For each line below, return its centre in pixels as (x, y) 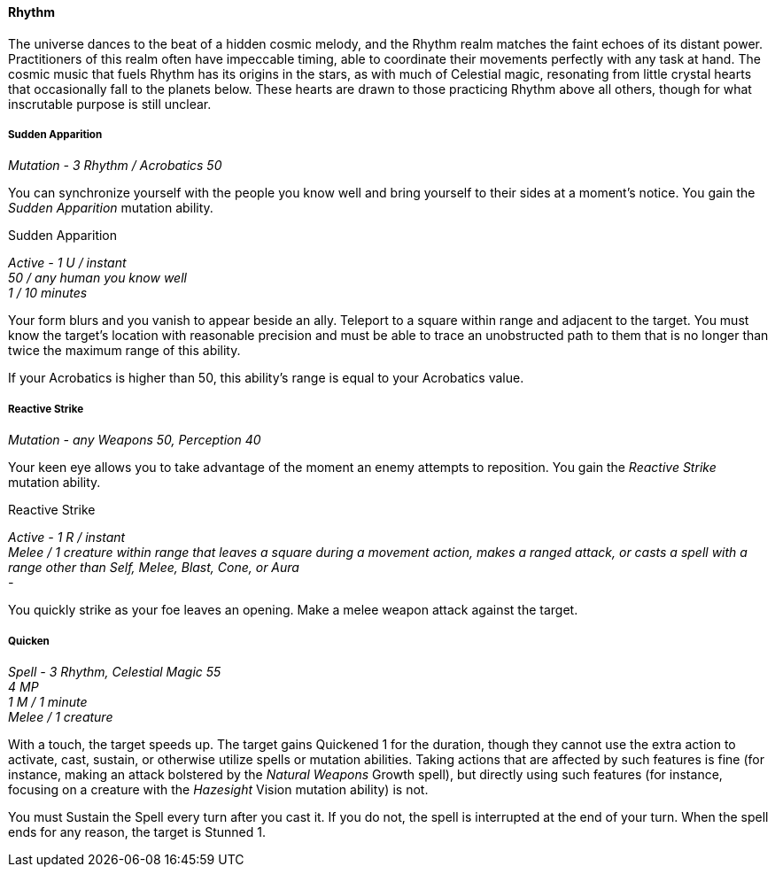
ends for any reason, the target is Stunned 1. (137, 831)
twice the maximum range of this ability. (124, 351)
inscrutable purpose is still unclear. (110, 104)
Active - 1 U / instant (67, 263)
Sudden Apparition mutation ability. (111, 208)
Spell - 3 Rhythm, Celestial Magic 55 (115, 671)
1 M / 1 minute (48, 701)
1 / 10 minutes (48, 293)
